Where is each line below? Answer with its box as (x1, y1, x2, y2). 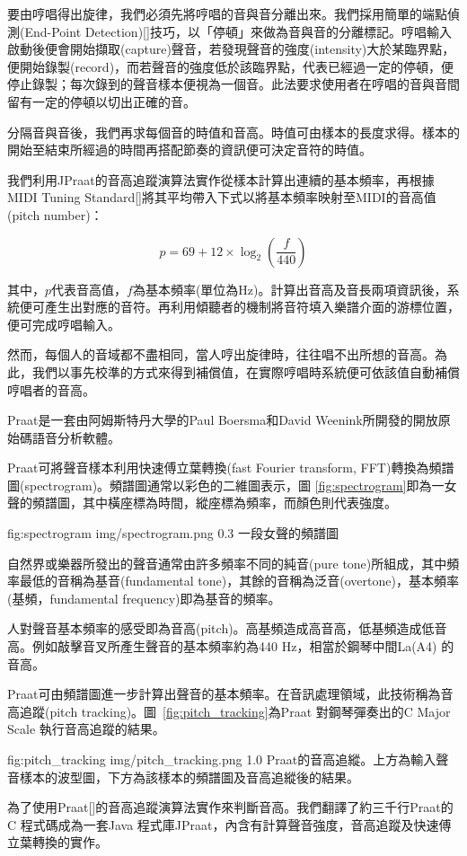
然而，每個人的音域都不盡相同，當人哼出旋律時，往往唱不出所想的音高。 (7, 345, 435, 364)
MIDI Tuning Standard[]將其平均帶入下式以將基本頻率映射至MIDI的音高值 (7, 188, 436, 207)
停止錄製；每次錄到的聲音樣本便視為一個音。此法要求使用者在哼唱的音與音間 (7, 75, 460, 93)
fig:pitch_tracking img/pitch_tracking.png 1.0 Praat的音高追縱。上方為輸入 (7, 750, 436, 768)
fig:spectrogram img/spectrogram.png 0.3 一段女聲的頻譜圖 (7, 524, 339, 543)
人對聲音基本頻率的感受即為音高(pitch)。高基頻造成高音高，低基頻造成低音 (7, 619, 447, 638)
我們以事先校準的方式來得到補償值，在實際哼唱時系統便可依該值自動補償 (31, 362, 460, 381)
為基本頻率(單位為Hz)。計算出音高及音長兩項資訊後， (132, 279, 447, 298)
